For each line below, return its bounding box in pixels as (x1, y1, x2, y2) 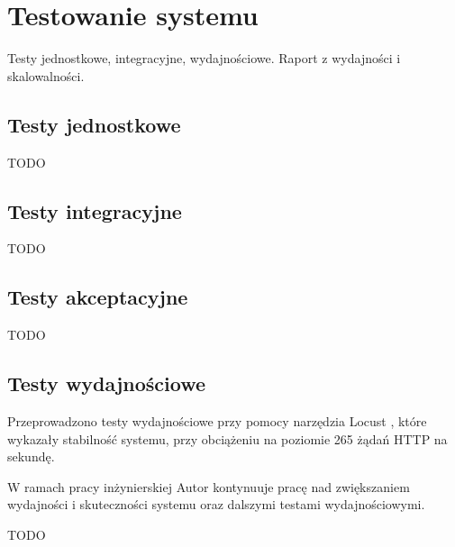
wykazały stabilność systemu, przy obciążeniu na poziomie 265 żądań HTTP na (7, 429, 448, 448)
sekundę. (7, 447, 55, 466)
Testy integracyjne (7, 196, 182, 224)
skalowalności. (7, 66, 85, 85)
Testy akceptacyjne (7, 283, 188, 311)
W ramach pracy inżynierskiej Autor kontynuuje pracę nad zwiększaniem (7, 477, 410, 496)
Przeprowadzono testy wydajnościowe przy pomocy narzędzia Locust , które (7, 411, 427, 430)
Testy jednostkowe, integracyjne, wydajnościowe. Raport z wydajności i (7, 49, 401, 68)
